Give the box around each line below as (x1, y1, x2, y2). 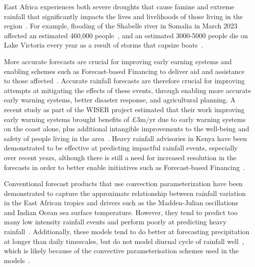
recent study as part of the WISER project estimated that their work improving (4, 104, 245, 114)
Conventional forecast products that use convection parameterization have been (4, 178, 243, 189)
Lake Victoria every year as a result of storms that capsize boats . (4, 40, 204, 50)
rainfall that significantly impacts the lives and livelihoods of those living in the (4, 11, 243, 21)
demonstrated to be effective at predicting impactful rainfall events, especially (4, 143, 238, 153)
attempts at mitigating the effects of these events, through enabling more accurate (4, 85, 251, 95)
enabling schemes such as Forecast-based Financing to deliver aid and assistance (4, 66, 245, 76)
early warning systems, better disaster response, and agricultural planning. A (4, 95, 236, 105)
